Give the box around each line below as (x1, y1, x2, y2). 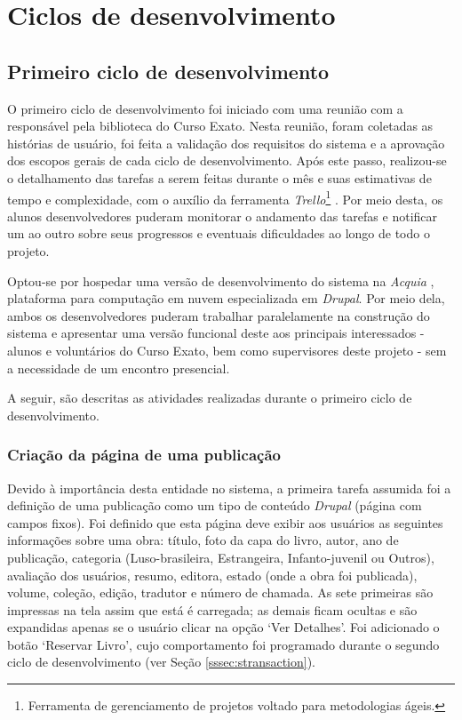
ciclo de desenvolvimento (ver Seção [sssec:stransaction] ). (7, 652, 316, 671)
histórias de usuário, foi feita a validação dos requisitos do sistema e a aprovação (7, 133, 445, 152)
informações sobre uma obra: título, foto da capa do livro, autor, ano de (7, 531, 399, 549)
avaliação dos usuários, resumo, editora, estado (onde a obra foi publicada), (7, 565, 418, 584)
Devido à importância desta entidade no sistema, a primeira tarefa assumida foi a (7, 478, 451, 497)
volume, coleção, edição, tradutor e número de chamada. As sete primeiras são (7, 583, 434, 602)
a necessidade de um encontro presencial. (7, 358, 230, 377)
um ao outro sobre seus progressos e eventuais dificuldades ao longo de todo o (7, 224, 430, 243)
